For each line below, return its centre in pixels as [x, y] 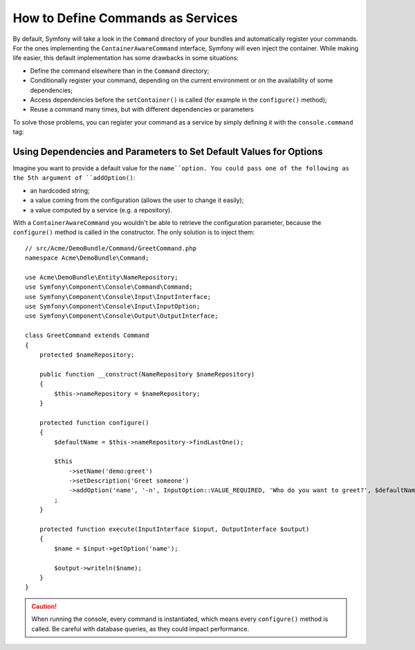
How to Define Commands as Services [125, 18]
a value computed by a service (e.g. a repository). [101, 210]
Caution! [44, 606]
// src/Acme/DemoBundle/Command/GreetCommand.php [111, 248]
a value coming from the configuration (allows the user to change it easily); [137, 200]
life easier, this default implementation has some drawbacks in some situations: [126, 58]
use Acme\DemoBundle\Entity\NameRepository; [102, 277]
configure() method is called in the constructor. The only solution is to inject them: [134, 233]
